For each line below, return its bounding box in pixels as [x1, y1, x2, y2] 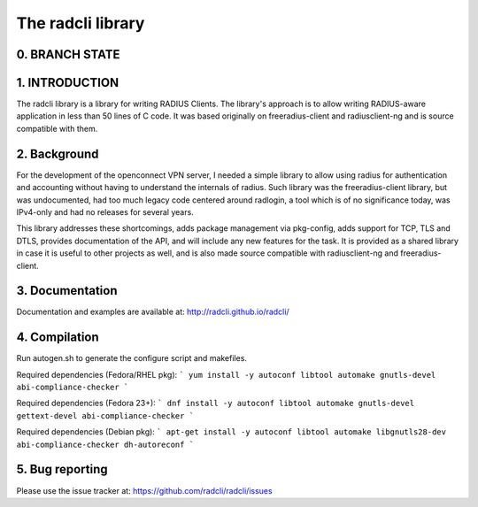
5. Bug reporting [16, 462, 108, 477]
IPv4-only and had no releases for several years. [16, 206, 194, 217]
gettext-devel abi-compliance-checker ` [16, 411, 195, 420]
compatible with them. [16, 123, 98, 134]
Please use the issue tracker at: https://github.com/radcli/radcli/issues [16, 485, 274, 495]
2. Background [16, 146, 99, 161]
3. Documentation [16, 283, 118, 298]
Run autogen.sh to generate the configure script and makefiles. [16, 353, 248, 364]
